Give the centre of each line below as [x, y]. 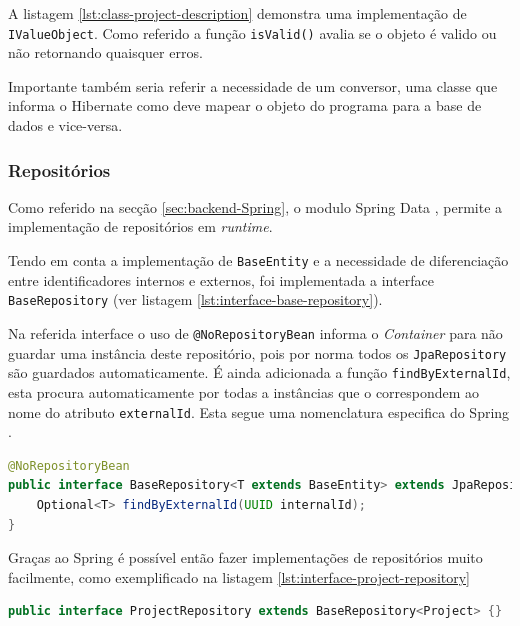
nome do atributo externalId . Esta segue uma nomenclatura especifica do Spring [259, 411]
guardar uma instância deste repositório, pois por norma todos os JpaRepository [257, 352]
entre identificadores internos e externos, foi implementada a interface [221, 279]
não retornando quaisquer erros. [105, 52]
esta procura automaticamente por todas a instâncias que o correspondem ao [244, 391]
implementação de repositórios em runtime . [140, 226]
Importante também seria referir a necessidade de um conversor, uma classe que [253, 85]
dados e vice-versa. [65, 125]
